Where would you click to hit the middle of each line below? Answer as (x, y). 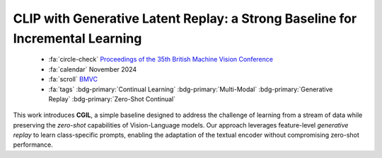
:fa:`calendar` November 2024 (93, 69)
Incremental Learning (77, 38)
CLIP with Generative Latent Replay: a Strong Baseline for (185, 18)
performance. (33, 145)
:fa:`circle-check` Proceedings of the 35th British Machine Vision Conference (161, 60)
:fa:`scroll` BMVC (73, 79)
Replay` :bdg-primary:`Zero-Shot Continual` (112, 98)
